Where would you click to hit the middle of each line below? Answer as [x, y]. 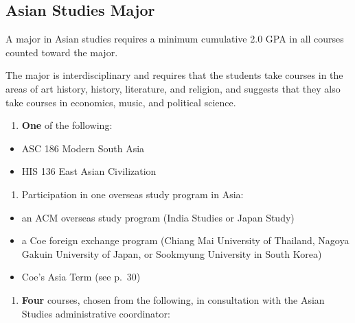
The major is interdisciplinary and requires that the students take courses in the [174, 75]
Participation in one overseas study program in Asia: [133, 194]
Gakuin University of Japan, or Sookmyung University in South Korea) [172, 253]
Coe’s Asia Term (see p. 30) [81, 277]
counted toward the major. [62, 52]
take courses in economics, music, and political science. [121, 102]
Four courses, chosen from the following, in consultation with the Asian [173, 299]
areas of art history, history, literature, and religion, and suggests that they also [173, 88]
